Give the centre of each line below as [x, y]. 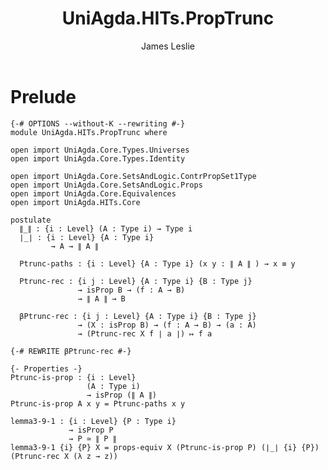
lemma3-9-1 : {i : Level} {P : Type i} [93, 421]
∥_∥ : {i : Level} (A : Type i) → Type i [106, 228]
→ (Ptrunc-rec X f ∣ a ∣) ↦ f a [145, 333]
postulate [31, 220]
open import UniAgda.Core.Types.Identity [98, 158]
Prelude [43, 96]
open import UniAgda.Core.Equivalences [93, 193]
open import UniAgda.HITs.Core [75, 202]
